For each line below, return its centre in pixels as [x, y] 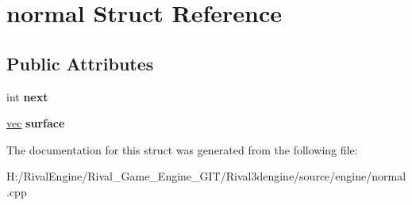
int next [27, 96]
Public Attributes [80, 63]
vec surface [36, 123]
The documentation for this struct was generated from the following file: [182, 149]
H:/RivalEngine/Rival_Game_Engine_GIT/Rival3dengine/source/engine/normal [206, 176]
